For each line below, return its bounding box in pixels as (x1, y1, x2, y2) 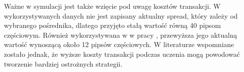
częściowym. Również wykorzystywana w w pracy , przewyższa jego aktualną (4, 29, 238, 40)
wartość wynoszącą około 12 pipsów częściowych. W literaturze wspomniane (4, 39, 234, 49)
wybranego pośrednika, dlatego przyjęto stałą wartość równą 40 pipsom (4, 20, 221, 30)
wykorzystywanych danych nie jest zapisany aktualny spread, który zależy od (4, 10, 238, 21)
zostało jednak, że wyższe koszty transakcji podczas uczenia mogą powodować (4, 48, 240, 59)
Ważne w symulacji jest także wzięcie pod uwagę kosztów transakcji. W (4, 1, 221, 11)
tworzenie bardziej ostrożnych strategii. (4, 58, 123, 69)
